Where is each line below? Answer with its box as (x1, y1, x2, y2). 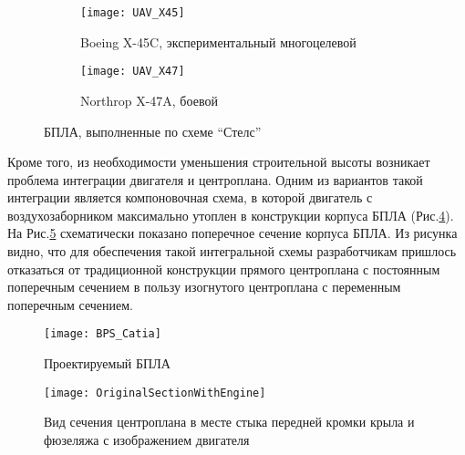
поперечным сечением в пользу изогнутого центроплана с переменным (7, 277, 401, 296)
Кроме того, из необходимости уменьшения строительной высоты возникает (7, 152, 430, 171)
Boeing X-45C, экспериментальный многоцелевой (80, 32, 356, 51)
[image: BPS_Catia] (44, 327, 161, 341)
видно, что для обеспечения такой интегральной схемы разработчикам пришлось (7, 242, 457, 261)
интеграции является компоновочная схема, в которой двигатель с (7, 188, 373, 207)
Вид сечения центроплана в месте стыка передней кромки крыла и (44, 412, 415, 431)
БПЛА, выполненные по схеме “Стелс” (44, 121, 262, 140)
